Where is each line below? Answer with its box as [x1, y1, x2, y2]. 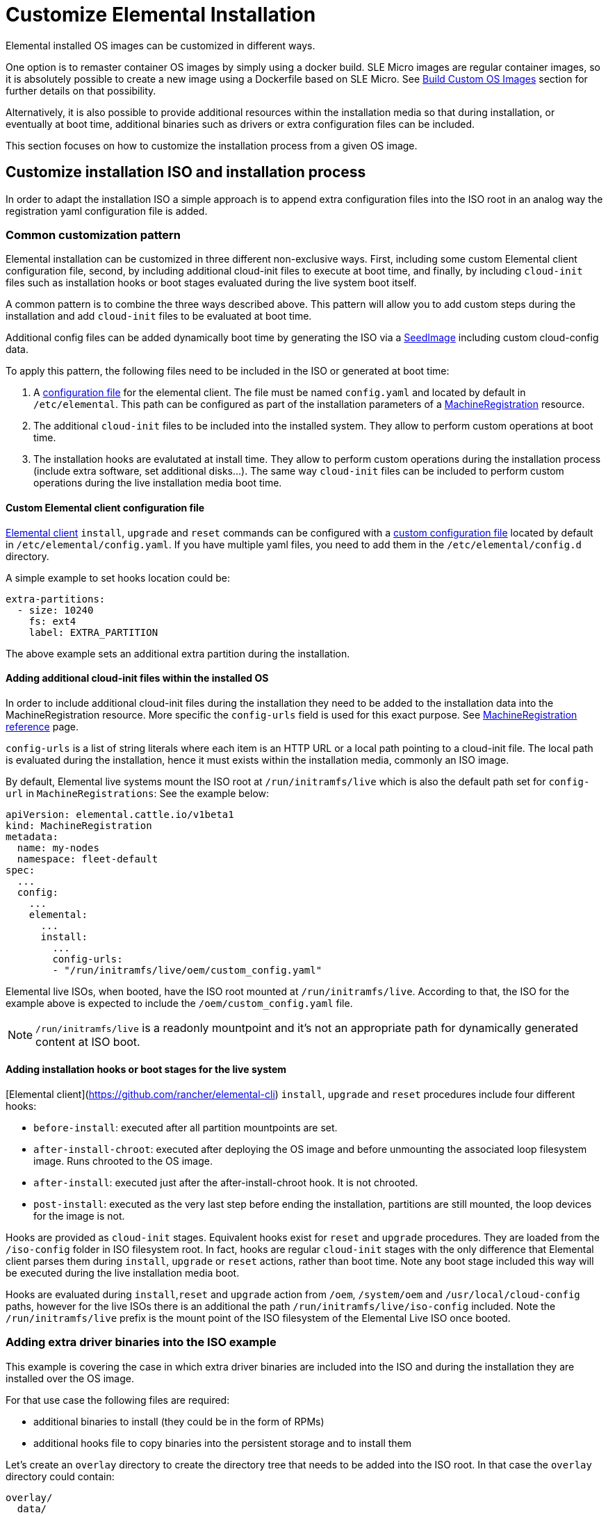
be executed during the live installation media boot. [6, 1267, 240, 1279]
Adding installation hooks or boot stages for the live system [6, 1063, 287, 1076]
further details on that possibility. [6, 84, 156, 97]
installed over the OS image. [6, 1372, 134, 1384]
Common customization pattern [6, 227, 181, 242]
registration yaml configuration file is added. [6, 204, 208, 217]
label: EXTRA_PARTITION [28, 626, 158, 638]
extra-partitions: [6, 593, 106, 605]
